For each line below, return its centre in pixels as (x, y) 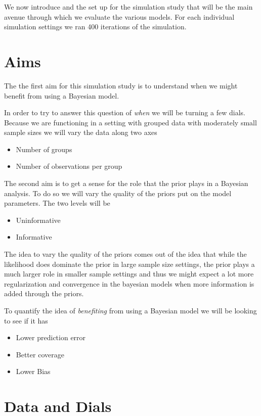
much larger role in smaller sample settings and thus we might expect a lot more (129, 274)
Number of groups (44, 149)
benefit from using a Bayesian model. (62, 95)
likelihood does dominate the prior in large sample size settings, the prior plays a (129, 264)
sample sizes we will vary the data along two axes (81, 132)
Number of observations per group (69, 166)
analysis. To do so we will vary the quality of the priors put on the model (118, 193)
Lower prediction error (51, 337)
